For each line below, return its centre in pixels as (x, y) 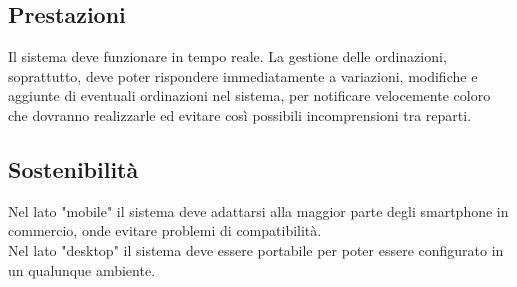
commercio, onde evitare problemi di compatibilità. (165, 230)
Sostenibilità (73, 168)
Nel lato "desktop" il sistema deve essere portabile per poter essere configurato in (256, 249)
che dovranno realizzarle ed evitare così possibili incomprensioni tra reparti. (240, 114)
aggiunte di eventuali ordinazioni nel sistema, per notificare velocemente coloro (249, 95)
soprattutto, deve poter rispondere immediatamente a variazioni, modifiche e (243, 75)
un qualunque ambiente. (82, 269)
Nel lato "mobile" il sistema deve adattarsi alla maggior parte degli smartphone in (258, 210)
